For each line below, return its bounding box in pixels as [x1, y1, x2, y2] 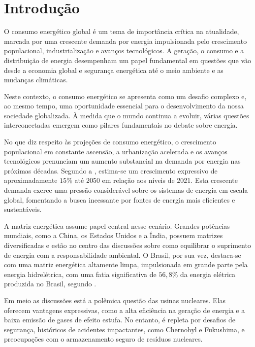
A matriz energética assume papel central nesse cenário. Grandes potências [4, 220, 230, 231]
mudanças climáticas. [4, 74, 68, 85]
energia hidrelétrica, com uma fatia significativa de [4, 269, 157, 279]
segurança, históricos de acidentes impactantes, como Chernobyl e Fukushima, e [4, 324, 245, 334]
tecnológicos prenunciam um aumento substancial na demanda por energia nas [4, 156, 241, 166]
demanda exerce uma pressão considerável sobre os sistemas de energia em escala [4, 185, 248, 195]
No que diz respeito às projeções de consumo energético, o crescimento [4, 137, 216, 147]
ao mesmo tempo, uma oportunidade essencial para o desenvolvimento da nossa [4, 101, 244, 111]
